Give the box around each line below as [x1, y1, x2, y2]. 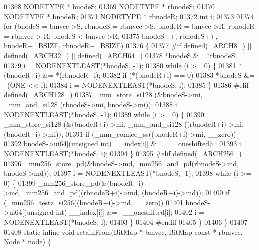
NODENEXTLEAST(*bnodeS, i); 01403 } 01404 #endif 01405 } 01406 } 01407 [4, 217, 248, 227]
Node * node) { [4, 236, 51, 247]
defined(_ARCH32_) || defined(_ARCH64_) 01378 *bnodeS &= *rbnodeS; [4, 50, 237, 60]
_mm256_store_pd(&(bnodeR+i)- [38, 177, 146, 188]
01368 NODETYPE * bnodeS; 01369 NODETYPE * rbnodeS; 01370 [4, 1, 215, 11]
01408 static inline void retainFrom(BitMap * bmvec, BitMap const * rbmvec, [4, 226, 243, 237]
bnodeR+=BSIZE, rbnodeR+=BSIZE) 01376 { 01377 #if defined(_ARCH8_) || [4, 40, 252, 51]
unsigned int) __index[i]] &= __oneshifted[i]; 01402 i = [26, 207, 205, 217]
